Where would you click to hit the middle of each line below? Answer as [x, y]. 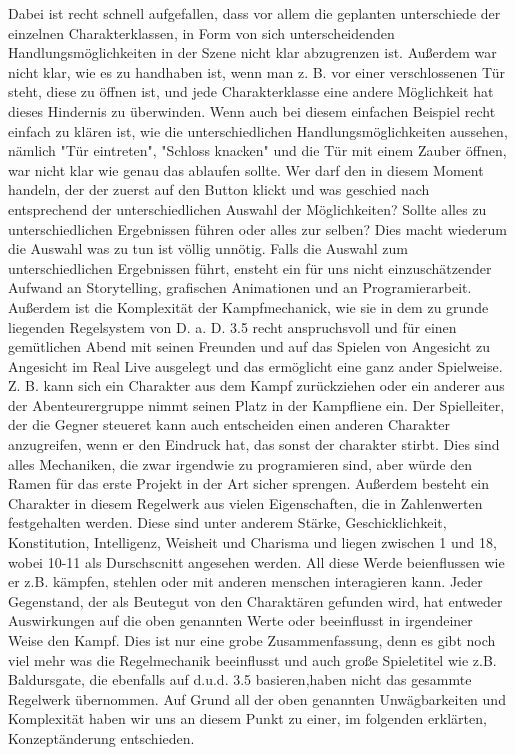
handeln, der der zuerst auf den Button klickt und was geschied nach [219, 189]
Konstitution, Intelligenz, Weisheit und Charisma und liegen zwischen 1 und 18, [252, 542]
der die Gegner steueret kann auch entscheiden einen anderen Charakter [229, 424]
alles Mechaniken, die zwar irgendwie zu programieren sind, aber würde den [240, 463]
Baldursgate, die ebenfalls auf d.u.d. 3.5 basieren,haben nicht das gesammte [240, 679]
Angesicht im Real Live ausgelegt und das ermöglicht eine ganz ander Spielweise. [255, 365]
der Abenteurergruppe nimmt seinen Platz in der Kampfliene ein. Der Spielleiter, [256, 404]
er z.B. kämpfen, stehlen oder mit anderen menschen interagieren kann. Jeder [245, 581]
